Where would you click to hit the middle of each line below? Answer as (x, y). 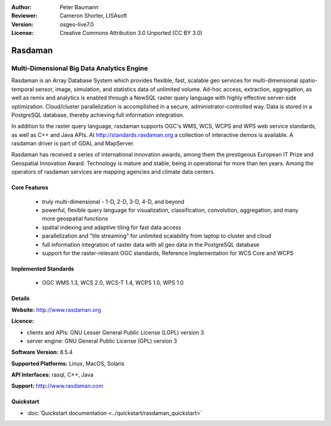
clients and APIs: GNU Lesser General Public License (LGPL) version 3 (116, 332)
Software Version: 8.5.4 (42, 352)
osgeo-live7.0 (77, 24)
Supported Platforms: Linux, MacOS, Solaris (68, 363)
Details (21, 298)
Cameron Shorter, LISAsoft (93, 16)
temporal (23, 89)
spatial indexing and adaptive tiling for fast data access (112, 227)
